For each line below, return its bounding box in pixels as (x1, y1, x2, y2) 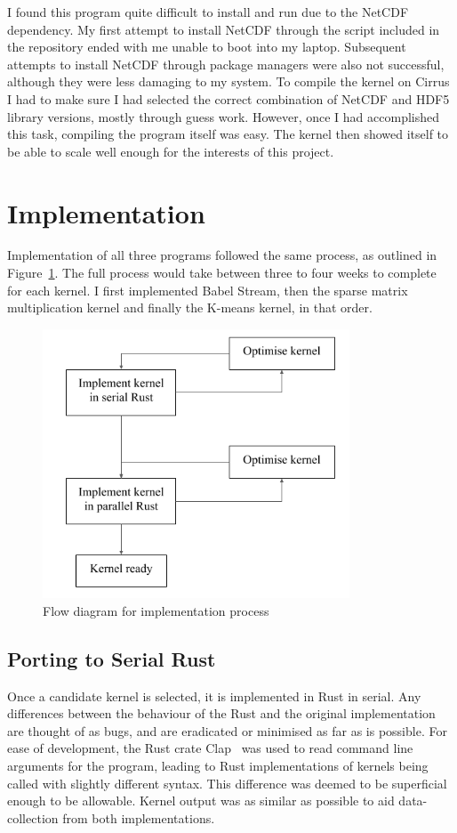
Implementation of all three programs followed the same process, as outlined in (7, 246, 437, 264)
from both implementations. (62, 808, 215, 827)
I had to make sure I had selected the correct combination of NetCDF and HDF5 (7, 89, 450, 108)
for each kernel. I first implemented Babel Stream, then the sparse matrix (7, 280, 408, 299)
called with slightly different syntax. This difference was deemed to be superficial (7, 773, 447, 792)
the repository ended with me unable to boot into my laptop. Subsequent (7, 37, 406, 56)
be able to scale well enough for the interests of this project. (7, 142, 334, 160)
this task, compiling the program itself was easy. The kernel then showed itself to (7, 125, 449, 143)
